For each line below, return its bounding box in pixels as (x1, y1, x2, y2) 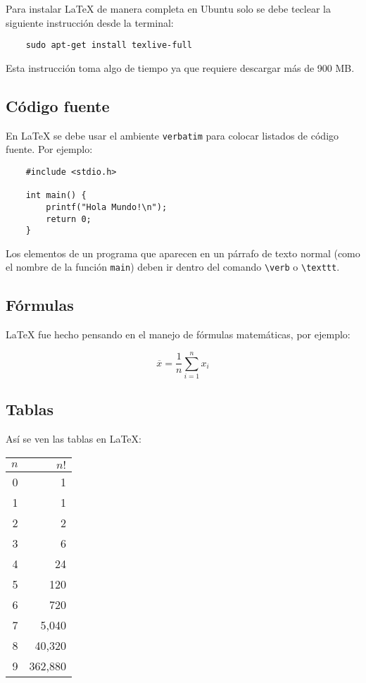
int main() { (25, 190, 87, 201)
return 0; (46, 214, 91, 224)
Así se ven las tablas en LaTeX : (6, 431, 141, 446)
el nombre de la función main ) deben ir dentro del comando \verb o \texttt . (6, 259, 340, 274)
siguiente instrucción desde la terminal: (6, 15, 174, 30)
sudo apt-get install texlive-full (25, 40, 192, 51)
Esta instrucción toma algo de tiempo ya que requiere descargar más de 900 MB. (6, 60, 355, 75)
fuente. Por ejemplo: (6, 142, 93, 156)
